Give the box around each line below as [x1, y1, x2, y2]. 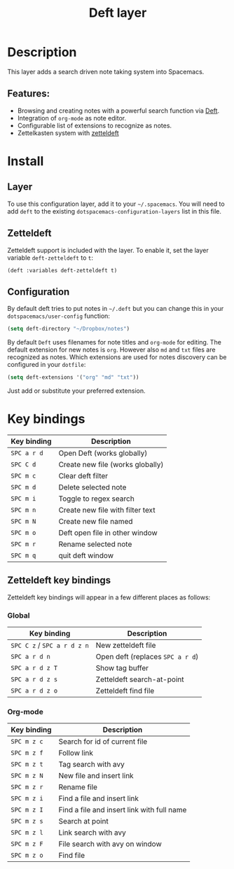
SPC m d [11, 483, 36, 492]
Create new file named [58, 517, 133, 527]
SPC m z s [11, 817, 43, 826]
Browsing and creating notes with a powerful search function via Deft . [17, 106, 219, 115]
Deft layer [88, 5, 147, 21]
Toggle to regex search [58, 494, 135, 503]
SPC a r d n [11, 653, 51, 661]
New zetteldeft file [95, 641, 156, 651]
